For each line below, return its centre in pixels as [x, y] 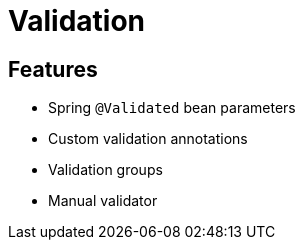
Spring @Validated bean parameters [172, 108]
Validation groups [105, 170]
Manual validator [103, 201]
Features [53, 69]
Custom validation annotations [148, 139]
